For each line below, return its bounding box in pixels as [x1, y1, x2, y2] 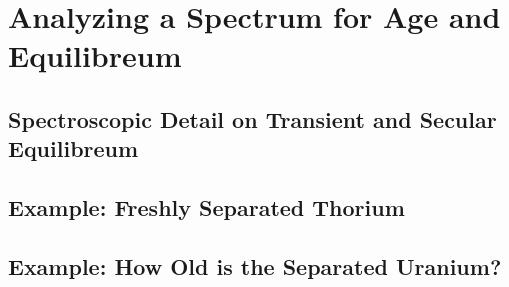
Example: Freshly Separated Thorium [8, 192, 405, 223]
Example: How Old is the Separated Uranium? [8, 250, 502, 281]
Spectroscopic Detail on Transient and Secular [8, 103, 497, 134]
